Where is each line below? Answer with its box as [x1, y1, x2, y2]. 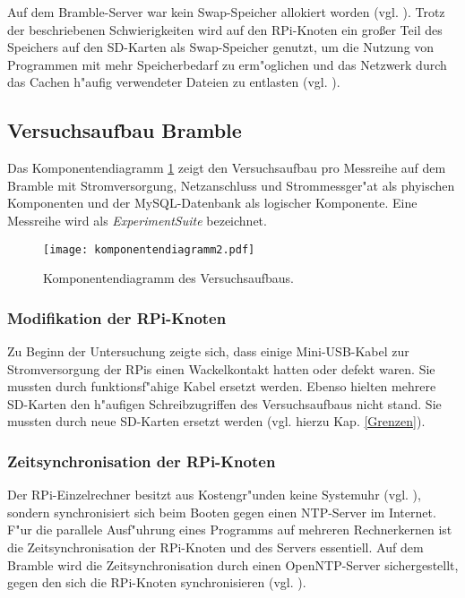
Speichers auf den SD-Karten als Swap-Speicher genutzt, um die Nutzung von [7, 38, 435, 56]
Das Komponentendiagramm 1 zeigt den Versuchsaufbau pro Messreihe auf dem [7, 158, 446, 177]
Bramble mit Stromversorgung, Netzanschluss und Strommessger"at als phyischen [7, 175, 455, 194]
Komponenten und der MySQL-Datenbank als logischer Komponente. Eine [7, 193, 418, 212]
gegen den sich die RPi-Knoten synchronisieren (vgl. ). [7, 573, 306, 592]
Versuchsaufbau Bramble [7, 116, 242, 144]
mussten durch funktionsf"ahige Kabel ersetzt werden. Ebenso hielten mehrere [7, 377, 436, 396]
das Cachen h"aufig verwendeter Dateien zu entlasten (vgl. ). [7, 73, 340, 91]
